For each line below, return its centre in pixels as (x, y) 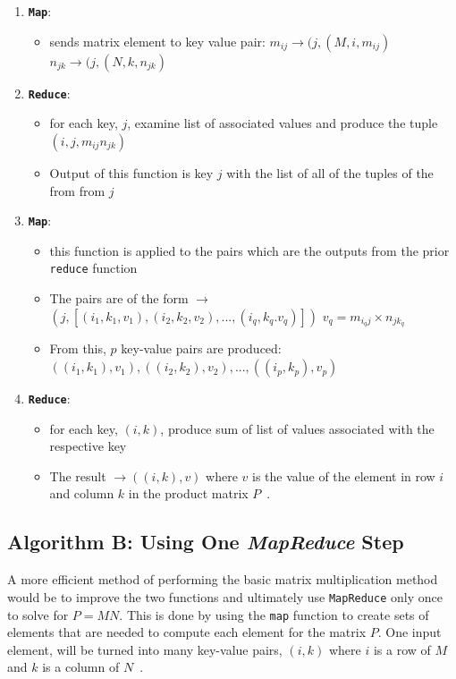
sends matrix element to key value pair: (157, 41)
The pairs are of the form (119, 298)
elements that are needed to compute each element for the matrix (187, 632)
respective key (88, 446)
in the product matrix (188, 493)
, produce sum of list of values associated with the (297, 428)
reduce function (93, 268)
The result (78, 475)
